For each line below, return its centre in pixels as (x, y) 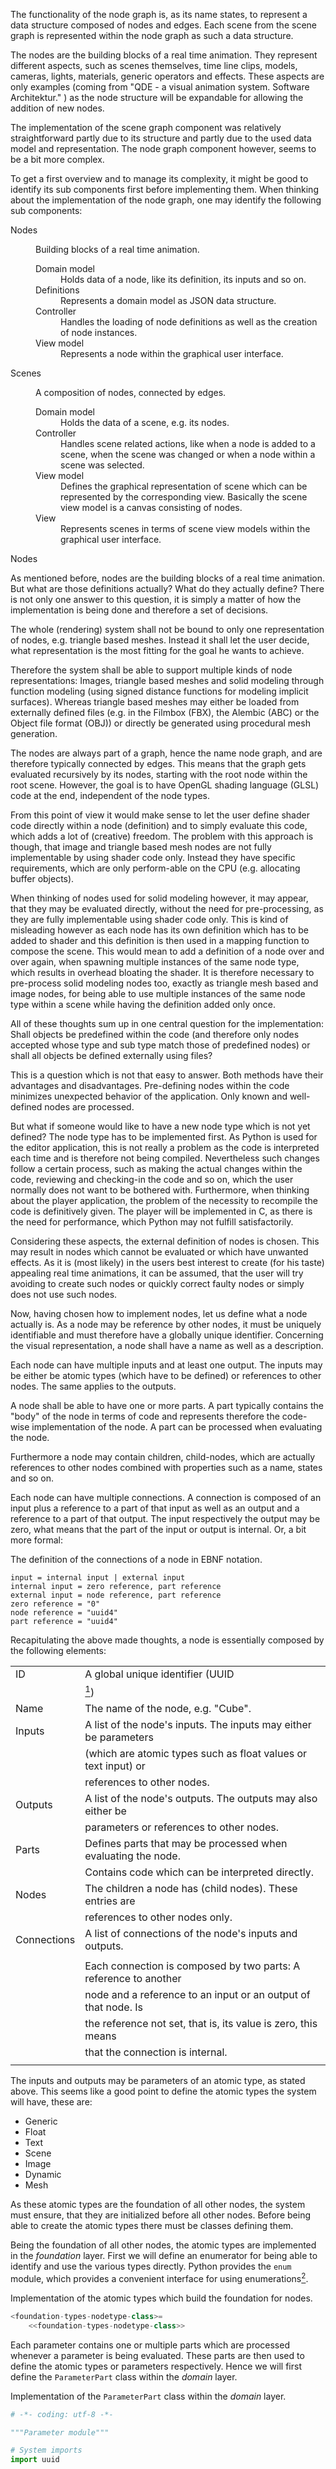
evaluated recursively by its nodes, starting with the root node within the (159, 774)
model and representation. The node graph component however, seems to (163, 148)
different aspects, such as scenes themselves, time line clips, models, (154, 65)
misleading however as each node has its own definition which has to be (160, 930)
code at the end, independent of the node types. (110, 795)
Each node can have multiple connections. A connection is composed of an (166, 1497)
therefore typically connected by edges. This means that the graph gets (158, 763)
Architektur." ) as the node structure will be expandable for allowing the (157, 97)
